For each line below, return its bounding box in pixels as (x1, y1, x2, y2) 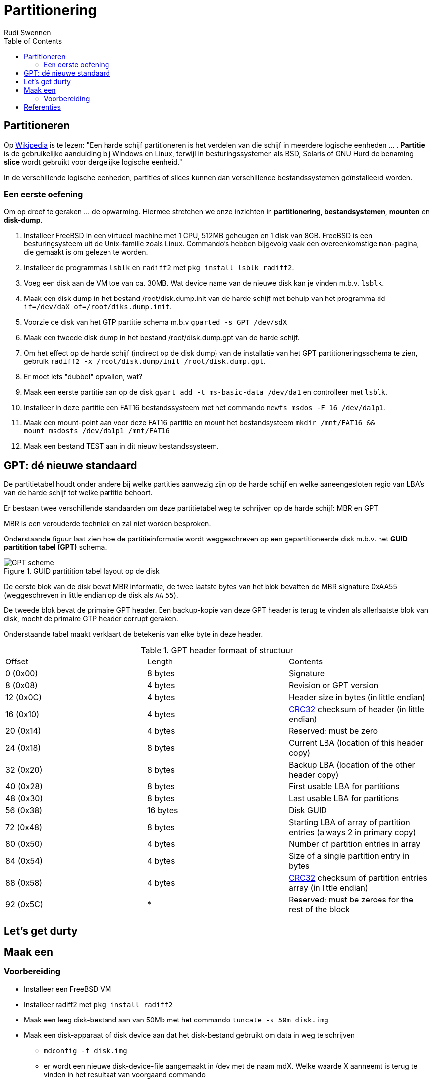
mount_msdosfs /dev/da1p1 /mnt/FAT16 (24, 427, 170, 435)
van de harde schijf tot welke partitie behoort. (4, 488, 153, 497)
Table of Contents (4, 36, 62, 45)
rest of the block (288, 904, 350, 915)
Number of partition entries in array (288, 839, 421, 849)
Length (147, 657, 173, 667)
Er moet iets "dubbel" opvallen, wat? (24, 372, 143, 381)
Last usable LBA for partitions (288, 793, 399, 804)
